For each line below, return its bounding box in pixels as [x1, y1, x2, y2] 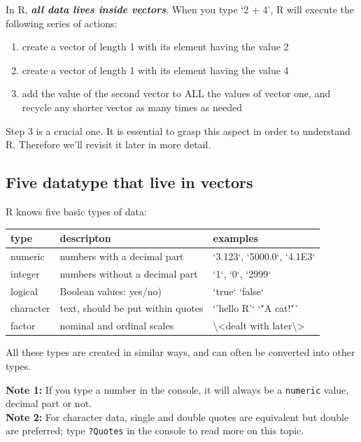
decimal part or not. [6, 396, 92, 411]
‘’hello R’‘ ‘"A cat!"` [213, 301, 299, 315]
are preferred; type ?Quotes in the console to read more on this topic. [6, 423, 304, 438]
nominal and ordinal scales [59, 318, 174, 333]
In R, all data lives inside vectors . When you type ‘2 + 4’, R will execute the [6, 2, 354, 16]
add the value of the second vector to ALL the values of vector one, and [22, 86, 331, 101]
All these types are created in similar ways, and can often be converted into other [6, 345, 355, 359]
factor [10, 318, 36, 333]
